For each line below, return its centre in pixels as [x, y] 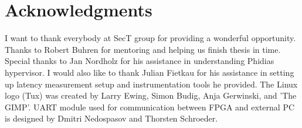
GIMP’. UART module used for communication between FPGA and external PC [150, 107]
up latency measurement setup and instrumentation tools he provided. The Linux [151, 84]
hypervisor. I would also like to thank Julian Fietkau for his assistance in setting [150, 72]
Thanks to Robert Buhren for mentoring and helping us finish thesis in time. [143, 49]
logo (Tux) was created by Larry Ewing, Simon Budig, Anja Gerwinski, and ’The [151, 95]
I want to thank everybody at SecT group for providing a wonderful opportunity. [150, 38]
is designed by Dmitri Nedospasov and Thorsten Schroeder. [111, 118]
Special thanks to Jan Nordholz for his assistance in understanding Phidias [140, 61]
